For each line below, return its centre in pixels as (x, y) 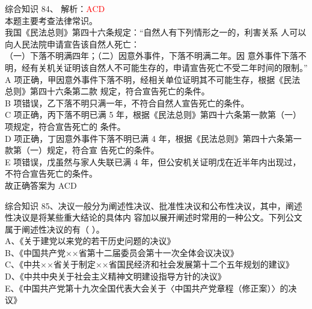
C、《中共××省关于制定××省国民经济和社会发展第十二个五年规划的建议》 (149, 264)
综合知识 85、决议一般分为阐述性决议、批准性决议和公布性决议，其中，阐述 (154, 205)
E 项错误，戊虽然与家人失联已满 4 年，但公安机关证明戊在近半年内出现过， (153, 161)
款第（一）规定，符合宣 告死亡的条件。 (82, 150)
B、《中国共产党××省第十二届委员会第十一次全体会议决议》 (122, 252)
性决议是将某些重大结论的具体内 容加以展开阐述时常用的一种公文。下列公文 (154, 217)
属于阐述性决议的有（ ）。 (55, 229)
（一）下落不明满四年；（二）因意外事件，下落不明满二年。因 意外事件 (143, 56)
